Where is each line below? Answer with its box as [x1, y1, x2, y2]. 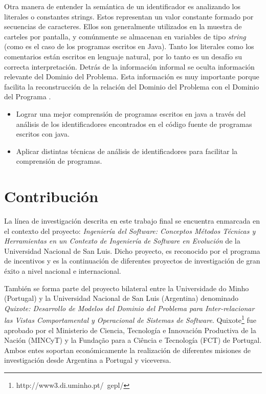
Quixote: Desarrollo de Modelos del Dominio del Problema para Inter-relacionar [4, 302, 255, 313]
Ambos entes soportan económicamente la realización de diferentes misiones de [4, 344, 251, 355]
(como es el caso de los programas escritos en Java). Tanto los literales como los [4, 41, 254, 52]
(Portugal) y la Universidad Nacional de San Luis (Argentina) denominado [4, 293, 239, 303]
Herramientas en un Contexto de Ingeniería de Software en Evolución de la [4, 235, 240, 246]
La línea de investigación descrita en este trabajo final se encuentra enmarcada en [4, 215, 260, 226]
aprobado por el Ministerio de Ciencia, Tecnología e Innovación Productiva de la [4, 324, 256, 335]
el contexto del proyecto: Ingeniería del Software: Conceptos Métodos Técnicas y [4, 225, 256, 236]
